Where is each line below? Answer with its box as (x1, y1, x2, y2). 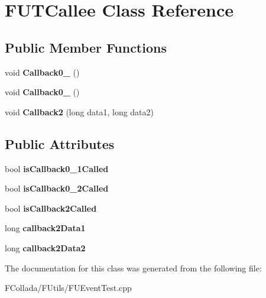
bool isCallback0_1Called (5, 162, 109, 174)
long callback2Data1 (5, 222, 86, 234)
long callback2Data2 (5, 241, 86, 254)
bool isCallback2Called (5, 202, 97, 214)
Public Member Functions (5, 38, 167, 56)
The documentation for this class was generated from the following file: (5, 261, 262, 274)
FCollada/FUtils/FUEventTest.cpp (5, 281, 132, 294)
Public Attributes (5, 134, 115, 153)
